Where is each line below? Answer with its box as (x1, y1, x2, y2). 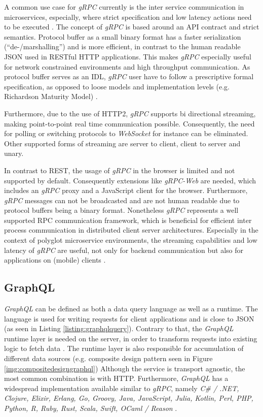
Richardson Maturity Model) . (4, 91, 98, 102)
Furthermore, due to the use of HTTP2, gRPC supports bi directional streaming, (4, 108, 256, 118)
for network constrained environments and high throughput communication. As (4, 61, 250, 72)
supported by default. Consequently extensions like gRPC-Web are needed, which (4, 175, 256, 185)
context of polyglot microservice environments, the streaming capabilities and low (4, 235, 257, 245)
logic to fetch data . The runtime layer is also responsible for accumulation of (4, 343, 244, 354)
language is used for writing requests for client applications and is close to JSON (4, 313, 254, 324)
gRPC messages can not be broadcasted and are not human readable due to (4, 195, 240, 205)
